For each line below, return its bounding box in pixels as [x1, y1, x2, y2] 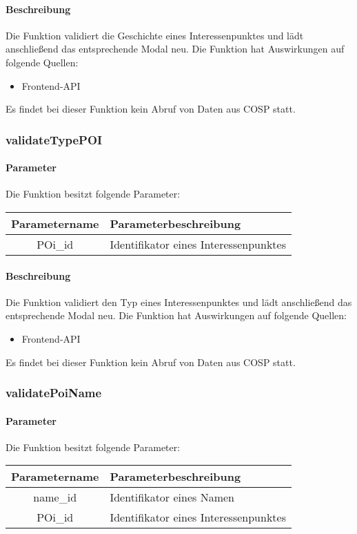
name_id [33, 489, 77, 506]
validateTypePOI [6, 131, 103, 148]
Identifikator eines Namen [110, 489, 234, 506]
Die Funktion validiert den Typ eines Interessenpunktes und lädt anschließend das [6, 294, 352, 309]
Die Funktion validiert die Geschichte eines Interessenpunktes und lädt [6, 28, 304, 42]
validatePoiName [6, 384, 102, 401]
